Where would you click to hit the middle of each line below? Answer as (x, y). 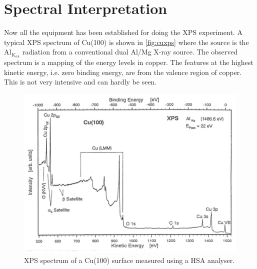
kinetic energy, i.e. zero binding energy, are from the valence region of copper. (123, 72)
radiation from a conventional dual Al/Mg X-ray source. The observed (130, 52)
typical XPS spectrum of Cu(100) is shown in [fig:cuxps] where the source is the (126, 42)
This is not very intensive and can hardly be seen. (80, 82)
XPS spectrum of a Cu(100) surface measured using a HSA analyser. (129, 260)
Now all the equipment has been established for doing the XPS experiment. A (123, 32)
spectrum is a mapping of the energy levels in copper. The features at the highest (129, 62)
